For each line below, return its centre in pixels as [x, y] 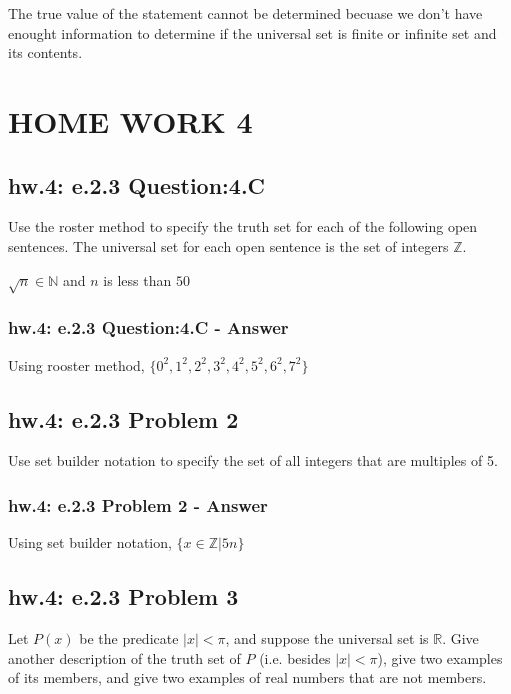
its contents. [45, 52]
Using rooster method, [76, 364]
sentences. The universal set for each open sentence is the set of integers [228, 245]
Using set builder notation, [90, 542]
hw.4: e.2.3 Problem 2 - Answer [138, 504]
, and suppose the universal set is [327, 637]
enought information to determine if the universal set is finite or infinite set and [252, 32]
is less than [137, 279]
